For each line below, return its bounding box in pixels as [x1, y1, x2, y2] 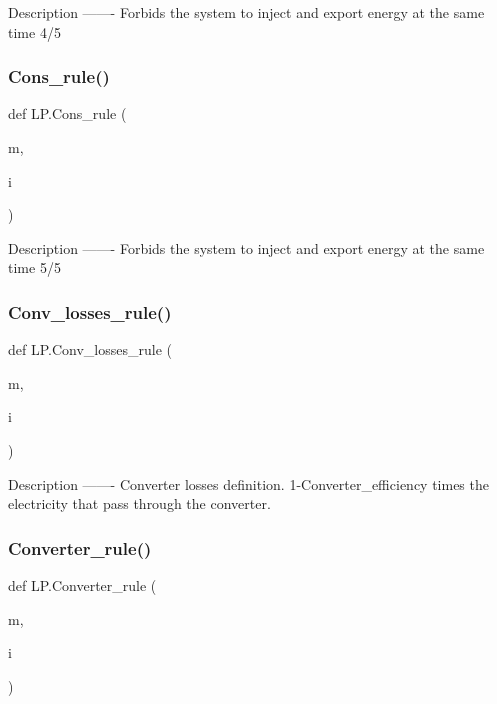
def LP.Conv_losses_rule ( [8, 339, 172, 360]
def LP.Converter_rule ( [8, 574, 157, 595]
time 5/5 [8, 257, 61, 278]
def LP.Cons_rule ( [8, 103, 127, 124]
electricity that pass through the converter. [8, 493, 271, 514]
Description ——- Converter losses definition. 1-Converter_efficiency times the [8, 473, 489, 494]
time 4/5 [8, 21, 61, 42]
